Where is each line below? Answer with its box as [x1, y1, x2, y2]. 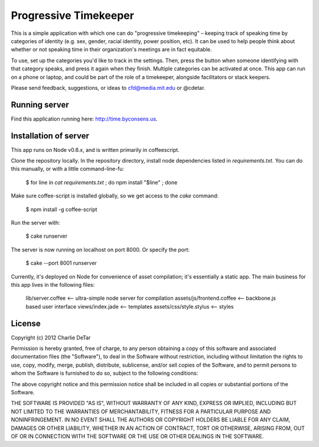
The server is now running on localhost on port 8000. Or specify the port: [11, 246, 190, 253]
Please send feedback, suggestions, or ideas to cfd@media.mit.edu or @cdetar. [11, 84, 206, 91]
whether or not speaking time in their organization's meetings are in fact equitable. [11, 46, 212, 53]
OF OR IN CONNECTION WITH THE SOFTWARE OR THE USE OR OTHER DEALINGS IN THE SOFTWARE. [11, 432, 264, 440]
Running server [11, 99, 69, 109]
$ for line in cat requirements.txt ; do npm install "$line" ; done [25, 179, 178, 186]
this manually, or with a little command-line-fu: [11, 166, 124, 173]
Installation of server [11, 131, 90, 141]
